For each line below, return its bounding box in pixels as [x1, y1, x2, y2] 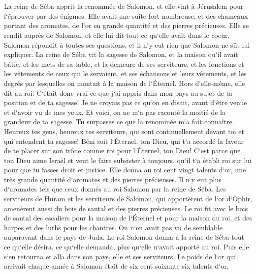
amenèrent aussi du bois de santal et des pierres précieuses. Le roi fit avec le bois [4, 203, 248, 213]
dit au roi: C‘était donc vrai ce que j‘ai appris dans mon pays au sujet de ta [4, 87, 232, 98]
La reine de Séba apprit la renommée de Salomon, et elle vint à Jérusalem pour [4, 1, 244, 11]
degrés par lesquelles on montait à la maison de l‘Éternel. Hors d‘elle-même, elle [4, 78, 245, 88]
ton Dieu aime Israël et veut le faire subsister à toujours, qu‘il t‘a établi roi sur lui [4, 155, 252, 165]
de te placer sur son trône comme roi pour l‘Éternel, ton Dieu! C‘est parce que [4, 145, 241, 156]
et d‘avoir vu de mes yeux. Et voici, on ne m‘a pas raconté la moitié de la [4, 107, 225, 117]
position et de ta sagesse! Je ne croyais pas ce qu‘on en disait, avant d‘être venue [4, 97, 247, 108]
